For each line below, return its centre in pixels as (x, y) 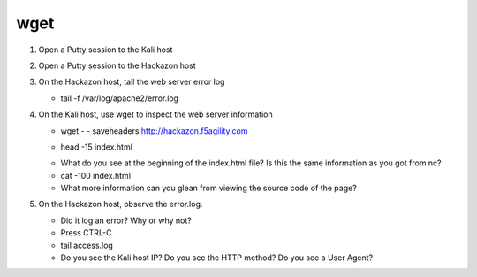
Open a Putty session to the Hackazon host (117, 65)
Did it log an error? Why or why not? (126, 220)
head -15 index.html (96, 147)
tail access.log (87, 245)
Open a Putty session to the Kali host (106, 50)
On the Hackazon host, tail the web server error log (132, 82)
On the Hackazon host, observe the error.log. (121, 204)
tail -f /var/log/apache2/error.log (120, 98)
